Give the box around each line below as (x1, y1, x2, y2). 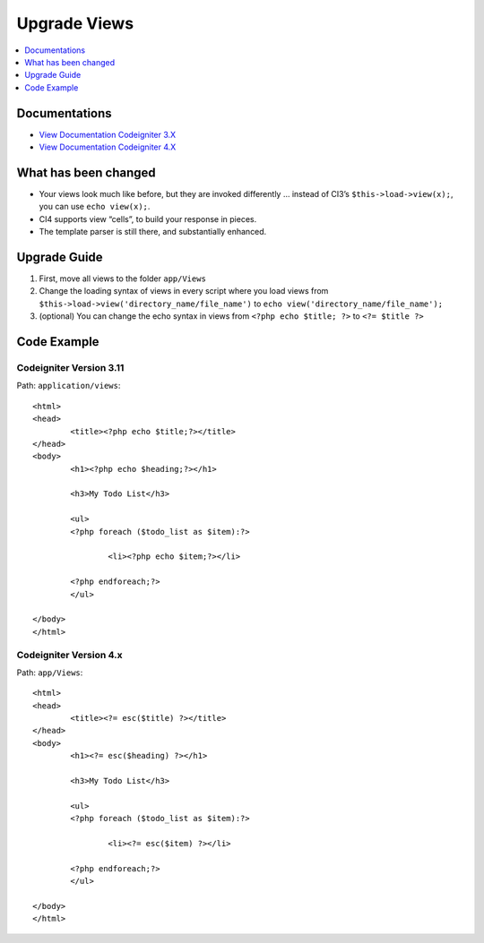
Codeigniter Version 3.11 (16, 361, 125, 373)
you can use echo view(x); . (39, 201, 151, 212)
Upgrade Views (16, 13, 134, 33)
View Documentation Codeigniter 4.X (39, 141, 177, 152)
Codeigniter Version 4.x (16, 648, 123, 661)
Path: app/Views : (16, 667, 83, 678)
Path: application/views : (16, 381, 121, 391)
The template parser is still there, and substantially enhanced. (39, 227, 267, 237)
